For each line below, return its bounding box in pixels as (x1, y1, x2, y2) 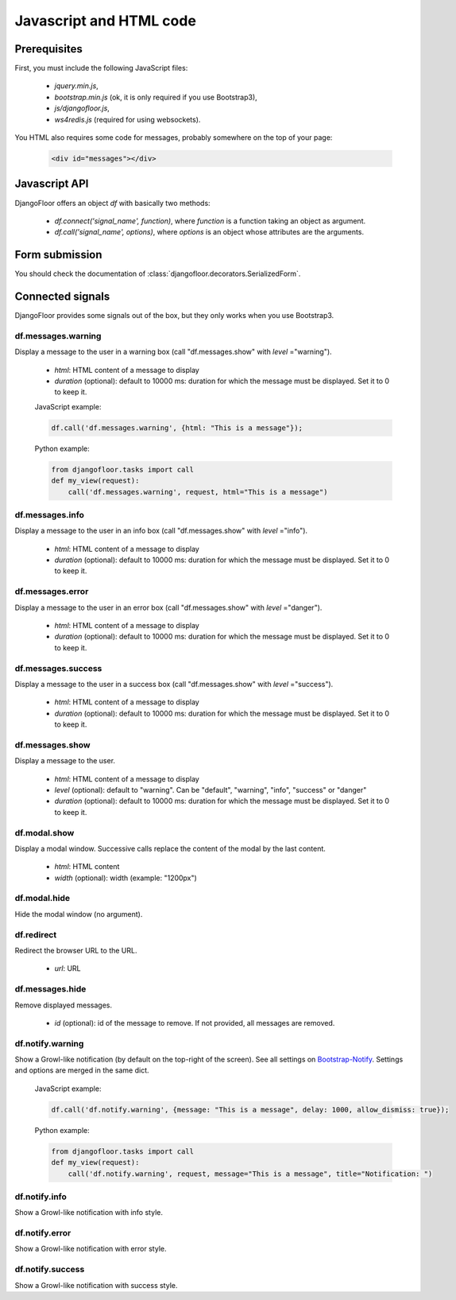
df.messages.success (14, 662, 102, 673)
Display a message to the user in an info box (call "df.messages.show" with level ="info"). (14, 526, 308, 536)
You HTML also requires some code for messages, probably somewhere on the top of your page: (14, 133, 333, 142)
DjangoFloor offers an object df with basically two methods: (14, 198, 211, 208)
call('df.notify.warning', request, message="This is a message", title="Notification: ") (68, 1169, 433, 1178)
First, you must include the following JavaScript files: (14, 64, 188, 73)
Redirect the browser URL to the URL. (14, 945, 137, 955)
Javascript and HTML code (14, 12, 196, 29)
